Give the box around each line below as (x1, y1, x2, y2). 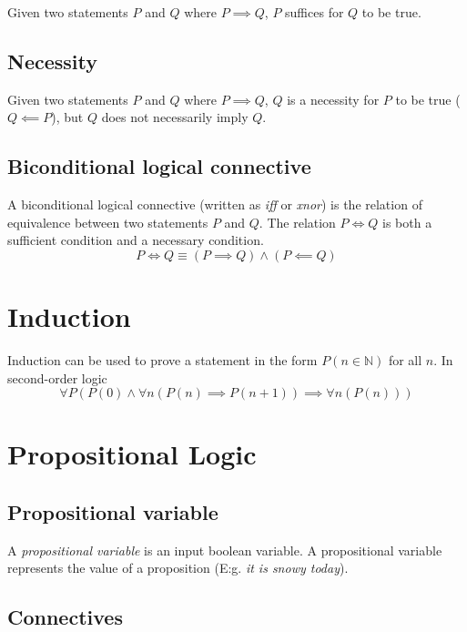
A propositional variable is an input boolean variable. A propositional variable (7, 540, 442, 559)
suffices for (285, 3, 344, 21)
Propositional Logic (7, 435, 257, 473)
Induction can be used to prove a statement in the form (7, 351, 318, 370)
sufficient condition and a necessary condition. (7, 230, 264, 250)
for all (388, 351, 422, 370)
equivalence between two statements (7, 212, 208, 231)
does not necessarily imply (101, 107, 249, 127)
